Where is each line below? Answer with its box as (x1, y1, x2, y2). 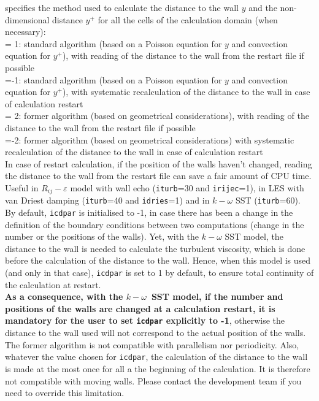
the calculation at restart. (5, 278, 101, 291)
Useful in (5, 181, 39, 194)
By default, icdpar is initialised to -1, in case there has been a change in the (5, 206, 293, 219)
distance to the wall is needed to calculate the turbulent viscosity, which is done (5, 242, 306, 254)
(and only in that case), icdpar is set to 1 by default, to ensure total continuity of (5, 266, 314, 279)
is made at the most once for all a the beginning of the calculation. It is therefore (5, 362, 310, 375)
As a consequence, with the (5, 290, 123, 303)
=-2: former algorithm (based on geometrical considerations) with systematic (5, 133, 294, 146)
